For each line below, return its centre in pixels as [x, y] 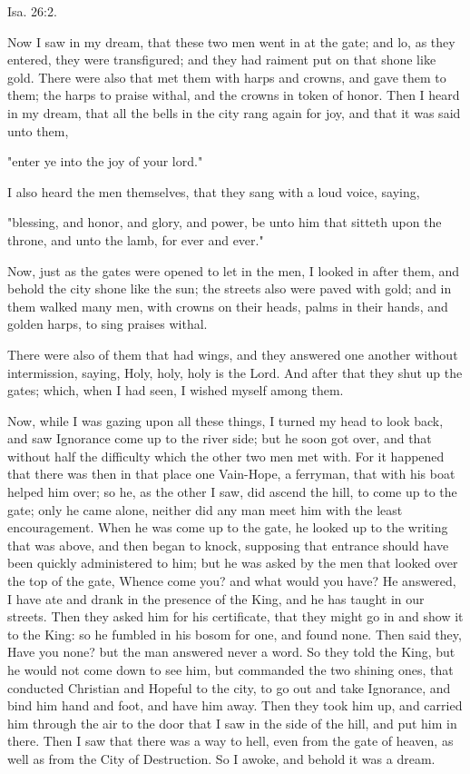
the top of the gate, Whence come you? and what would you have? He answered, [232, 581]
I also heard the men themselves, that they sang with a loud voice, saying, [214, 191]
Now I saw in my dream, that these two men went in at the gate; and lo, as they [231, 41]
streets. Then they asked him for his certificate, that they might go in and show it [235, 616]
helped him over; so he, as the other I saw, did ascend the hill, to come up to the [232, 492]
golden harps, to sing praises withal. [108, 324]
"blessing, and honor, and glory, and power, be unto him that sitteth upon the [225, 222]
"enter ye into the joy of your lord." [105, 161]
